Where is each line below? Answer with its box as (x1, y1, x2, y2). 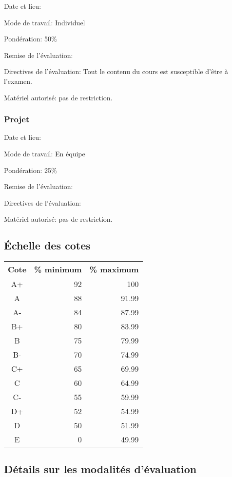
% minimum (34, 264, 82, 275)
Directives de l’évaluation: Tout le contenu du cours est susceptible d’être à (4, 66, 228, 76)
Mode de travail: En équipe (4, 148, 85, 158)
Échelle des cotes (4, 238, 91, 253)
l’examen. (4, 76, 32, 86)
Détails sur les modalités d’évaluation (4, 461, 197, 476)
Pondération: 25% (4, 165, 57, 175)
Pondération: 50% (4, 34, 57, 44)
